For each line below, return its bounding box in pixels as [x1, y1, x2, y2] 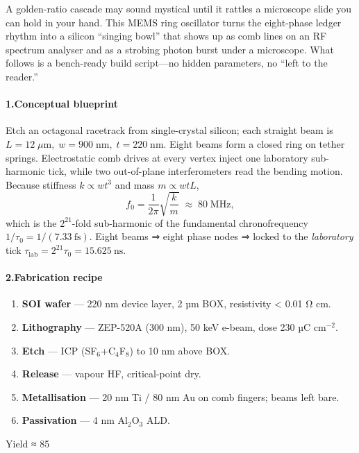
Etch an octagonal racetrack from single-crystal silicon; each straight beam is [6, 123, 333, 137]
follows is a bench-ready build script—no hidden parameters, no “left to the [6, 55, 328, 70]
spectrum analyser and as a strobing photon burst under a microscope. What [6, 42, 334, 56]
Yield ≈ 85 [6, 436, 50, 451]
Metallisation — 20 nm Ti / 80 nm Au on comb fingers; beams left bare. [22, 389, 340, 404]
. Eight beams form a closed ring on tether [163, 136, 345, 151]
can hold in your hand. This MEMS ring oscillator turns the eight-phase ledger [6, 15, 342, 29]
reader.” [6, 69, 38, 83]
